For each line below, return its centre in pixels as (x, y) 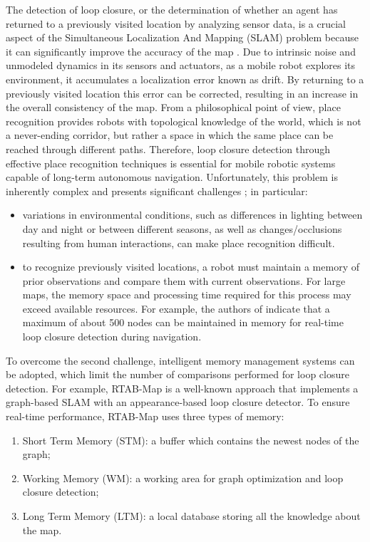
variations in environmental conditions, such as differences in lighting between (192, 215)
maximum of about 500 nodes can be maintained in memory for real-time (183, 322)
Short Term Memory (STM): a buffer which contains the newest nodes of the (191, 440)
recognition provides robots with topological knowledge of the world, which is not (184, 121)
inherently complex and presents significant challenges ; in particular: (157, 191)
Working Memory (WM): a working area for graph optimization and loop (183, 478)
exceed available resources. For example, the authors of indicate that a (176, 308)
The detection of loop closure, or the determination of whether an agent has (172, 9)
